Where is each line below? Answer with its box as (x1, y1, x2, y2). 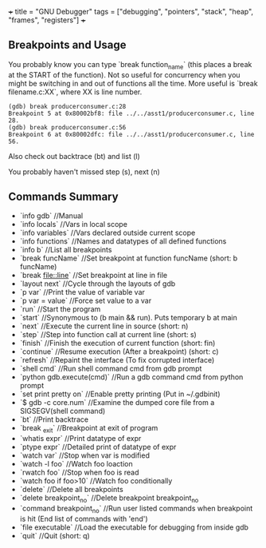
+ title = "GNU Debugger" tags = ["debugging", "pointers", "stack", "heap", (8, 7, 253, 16)
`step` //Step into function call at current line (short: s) (19, 330, 197, 340)
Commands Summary (8, 190, 119, 203)
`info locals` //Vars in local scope (19, 220, 127, 229)
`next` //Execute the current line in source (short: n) (19, 321, 189, 331)
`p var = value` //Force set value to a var (19, 296, 152, 306)
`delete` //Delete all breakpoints (19, 485, 123, 494)
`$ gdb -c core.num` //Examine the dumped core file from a (19, 398, 215, 407)
